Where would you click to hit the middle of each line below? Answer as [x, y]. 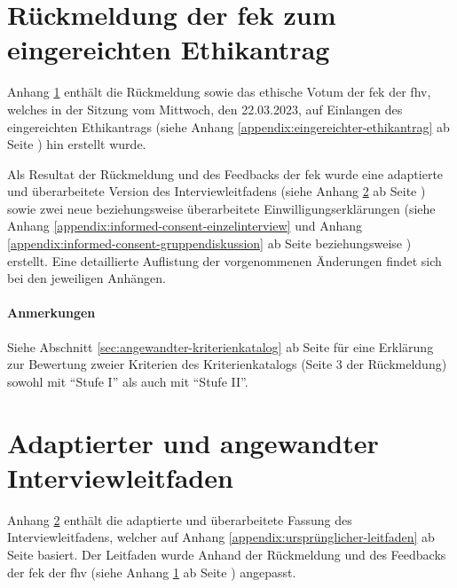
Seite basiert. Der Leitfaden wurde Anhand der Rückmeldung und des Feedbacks [227, 554]
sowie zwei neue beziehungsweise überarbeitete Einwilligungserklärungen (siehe [221, 208]
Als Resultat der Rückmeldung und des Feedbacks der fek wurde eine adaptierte [225, 173]
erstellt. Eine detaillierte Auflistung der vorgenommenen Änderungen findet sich [225, 260]
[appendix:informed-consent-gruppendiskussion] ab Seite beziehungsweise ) [209, 243]
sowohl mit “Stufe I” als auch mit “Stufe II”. [128, 381]
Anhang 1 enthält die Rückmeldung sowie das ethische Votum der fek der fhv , [219, 92]
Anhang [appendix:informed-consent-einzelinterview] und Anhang [185, 226]
